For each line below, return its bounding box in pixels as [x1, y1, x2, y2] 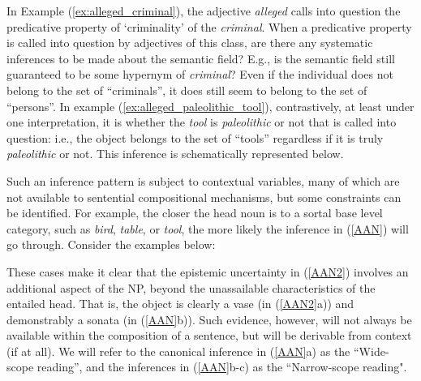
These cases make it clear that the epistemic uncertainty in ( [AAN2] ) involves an [6, 263, 409, 280]
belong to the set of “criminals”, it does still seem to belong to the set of [6, 81, 367, 98]
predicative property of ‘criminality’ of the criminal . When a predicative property [6, 18, 412, 35]
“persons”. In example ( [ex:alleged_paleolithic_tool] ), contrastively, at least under [6, 97, 415, 114]
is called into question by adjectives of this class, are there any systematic [6, 34, 373, 51]
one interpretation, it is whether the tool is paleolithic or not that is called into [6, 113, 397, 131]
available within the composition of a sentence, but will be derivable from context [6, 327, 412, 344]
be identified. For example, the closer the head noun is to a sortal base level [6, 204, 383, 221]
